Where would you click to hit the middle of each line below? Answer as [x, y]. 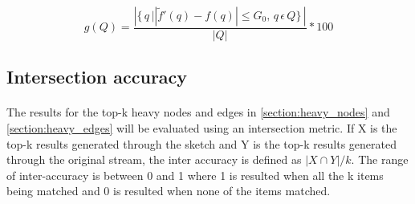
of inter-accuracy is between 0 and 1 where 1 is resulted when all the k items [195, 175]
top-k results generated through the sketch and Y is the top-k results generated [201, 143]
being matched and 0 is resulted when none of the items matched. [169, 191]
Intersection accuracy [97, 77]
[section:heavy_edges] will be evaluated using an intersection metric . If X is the [202, 128]
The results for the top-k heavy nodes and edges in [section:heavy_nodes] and [198, 112]
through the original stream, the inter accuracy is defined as [154, 159]
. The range [380, 159]
